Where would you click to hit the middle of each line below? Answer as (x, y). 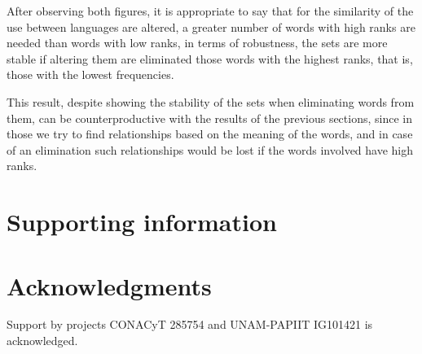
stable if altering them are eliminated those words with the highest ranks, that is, (210, 58)
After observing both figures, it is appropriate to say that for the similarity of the (210, 11)
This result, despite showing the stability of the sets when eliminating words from (211, 101)
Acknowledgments (109, 285)
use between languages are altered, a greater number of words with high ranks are (211, 26)
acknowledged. (42, 341)
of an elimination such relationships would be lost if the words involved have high (210, 149)
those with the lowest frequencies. (90, 74)
